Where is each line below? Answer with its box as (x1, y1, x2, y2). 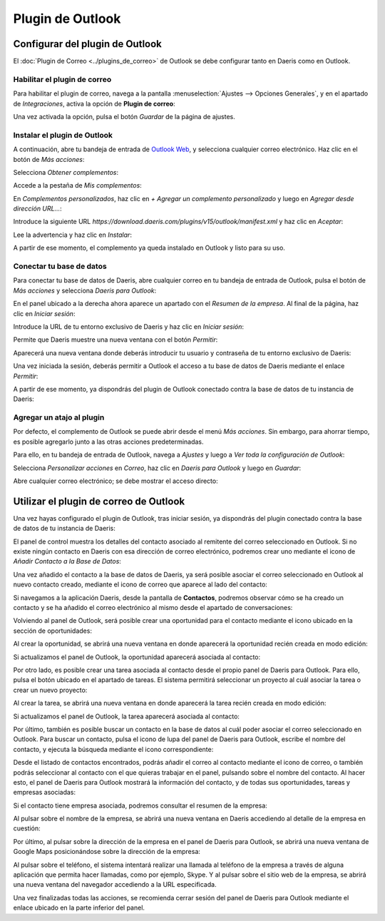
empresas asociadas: (13, 788, 76, 797)
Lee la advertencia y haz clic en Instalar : (13, 230, 132, 239)
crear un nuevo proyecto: (13, 686, 88, 694)
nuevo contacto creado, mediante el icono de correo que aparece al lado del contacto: (13, 580, 267, 589)
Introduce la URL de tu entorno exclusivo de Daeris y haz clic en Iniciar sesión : (13, 322, 245, 331)
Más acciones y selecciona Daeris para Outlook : (13, 286, 157, 295)
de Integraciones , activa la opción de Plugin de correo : (13, 99, 175, 108)
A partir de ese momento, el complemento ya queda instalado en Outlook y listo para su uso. (13, 243, 285, 253)
